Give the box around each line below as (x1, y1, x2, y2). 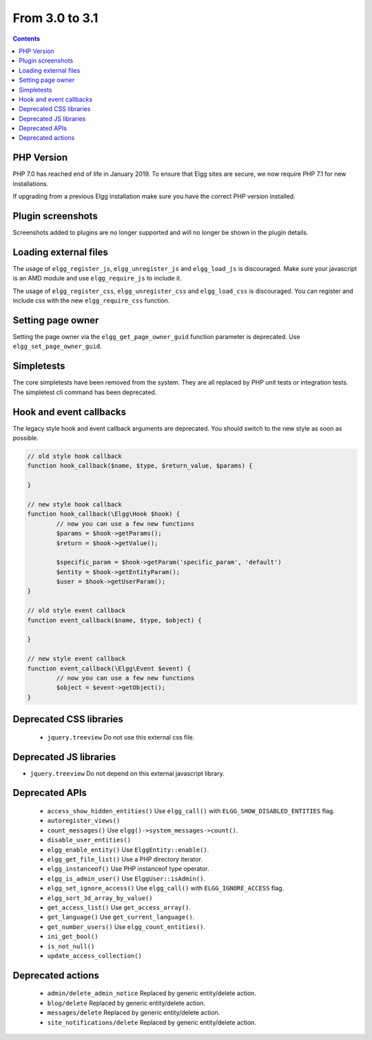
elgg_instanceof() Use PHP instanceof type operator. (47, 865, 209, 873)
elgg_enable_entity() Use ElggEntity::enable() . (47, 845, 209, 854)
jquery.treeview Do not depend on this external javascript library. (30, 769, 225, 777)
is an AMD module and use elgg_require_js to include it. (12, 274, 182, 283)
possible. (12, 434, 39, 442)
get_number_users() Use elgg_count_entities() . (47, 922, 206, 930)
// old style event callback (27, 606, 126, 615)
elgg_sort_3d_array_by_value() (47, 894, 153, 902)
